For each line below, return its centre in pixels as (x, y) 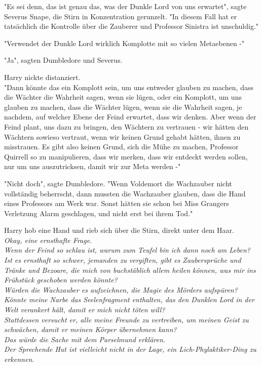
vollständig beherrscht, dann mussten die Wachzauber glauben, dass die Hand (125, 193)
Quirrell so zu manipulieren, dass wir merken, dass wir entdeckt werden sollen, (126, 156)
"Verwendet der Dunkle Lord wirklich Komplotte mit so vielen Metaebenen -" (124, 43)
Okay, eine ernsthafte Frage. (48, 240)
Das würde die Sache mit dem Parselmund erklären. (85, 339)
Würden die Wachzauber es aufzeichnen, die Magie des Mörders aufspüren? (121, 289)
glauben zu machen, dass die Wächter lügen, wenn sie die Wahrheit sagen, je (123, 107)
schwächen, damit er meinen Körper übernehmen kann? (90, 329)
